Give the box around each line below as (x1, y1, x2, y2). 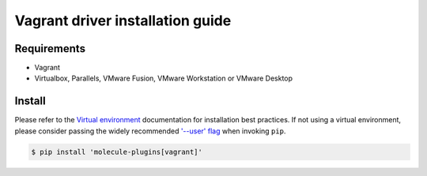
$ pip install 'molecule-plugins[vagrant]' (31, 147, 203, 156)
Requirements (14, 42, 86, 55)
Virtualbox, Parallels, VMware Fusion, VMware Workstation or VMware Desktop (34, 73, 293, 83)
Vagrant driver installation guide (14, 12, 232, 29)
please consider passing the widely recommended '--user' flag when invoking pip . (14, 126, 286, 136)
